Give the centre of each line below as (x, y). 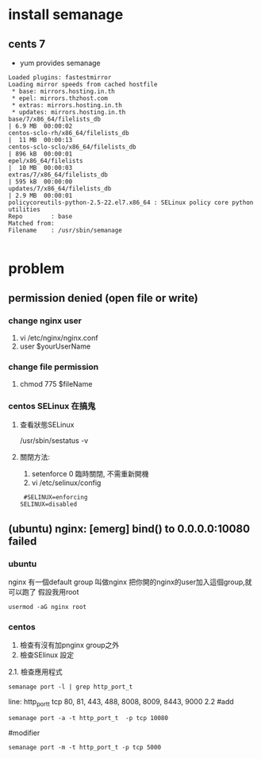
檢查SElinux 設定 (47, 655)
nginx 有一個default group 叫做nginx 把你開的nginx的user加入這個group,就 (130, 582)
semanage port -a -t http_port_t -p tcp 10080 (88, 719)
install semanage (66, 15)
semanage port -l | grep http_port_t (71, 687)
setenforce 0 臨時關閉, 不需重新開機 (90, 474)
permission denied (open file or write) (103, 298)
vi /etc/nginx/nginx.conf (59, 337)
